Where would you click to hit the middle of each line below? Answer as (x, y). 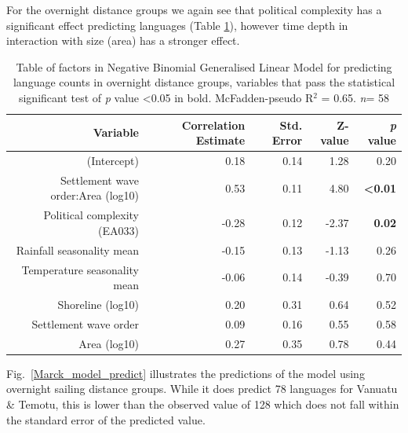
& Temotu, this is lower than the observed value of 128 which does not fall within (203, 404)
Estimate (220, 140)
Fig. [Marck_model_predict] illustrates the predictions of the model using (186, 373)
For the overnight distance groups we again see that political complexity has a (194, 9)
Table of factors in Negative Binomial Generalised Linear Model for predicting (204, 66)
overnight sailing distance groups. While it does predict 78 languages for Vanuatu (202, 389)
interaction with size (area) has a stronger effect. (123, 40)
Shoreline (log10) (98, 304)
